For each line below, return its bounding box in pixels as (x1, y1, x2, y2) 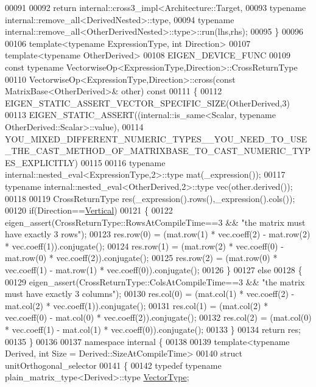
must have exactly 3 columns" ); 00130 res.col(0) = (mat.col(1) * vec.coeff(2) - (5, 287, 295, 300)
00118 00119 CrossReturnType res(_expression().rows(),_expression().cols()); (5, 192, 295, 204)
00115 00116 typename (80, 156, 166, 169)
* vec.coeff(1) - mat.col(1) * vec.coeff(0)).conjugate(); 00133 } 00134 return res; (5, 323, 301, 336)
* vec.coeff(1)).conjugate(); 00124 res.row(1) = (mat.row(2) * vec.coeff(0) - (5, 239, 284, 252)
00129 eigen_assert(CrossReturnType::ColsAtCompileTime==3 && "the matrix (5, 275, 305, 288)
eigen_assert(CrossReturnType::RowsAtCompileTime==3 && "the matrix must (5, 215, 306, 228)
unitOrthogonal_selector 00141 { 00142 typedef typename (5, 358, 222, 371)
